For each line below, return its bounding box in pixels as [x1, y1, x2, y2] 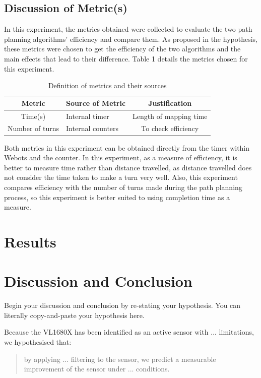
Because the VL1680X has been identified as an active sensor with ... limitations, [4, 327, 254, 337]
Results [4, 231, 56, 251]
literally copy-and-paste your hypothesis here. [4, 309, 145, 320]
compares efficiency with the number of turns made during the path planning [4, 181, 242, 192]
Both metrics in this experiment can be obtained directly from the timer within [4, 142, 250, 153]
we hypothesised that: [4, 336, 72, 347]
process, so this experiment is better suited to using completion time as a [4, 192, 230, 202]
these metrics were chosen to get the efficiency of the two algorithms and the [4, 43, 241, 54]
